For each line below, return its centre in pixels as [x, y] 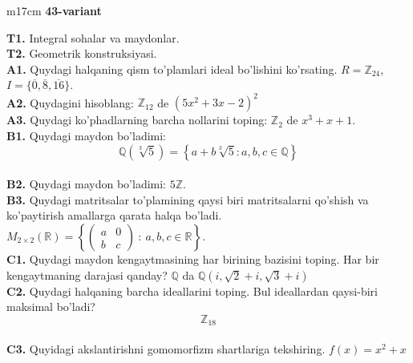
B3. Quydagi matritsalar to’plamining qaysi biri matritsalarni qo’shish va [188, 199]
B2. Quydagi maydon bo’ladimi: [87, 184]
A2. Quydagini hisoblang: [70, 102]
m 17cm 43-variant [54, 10]
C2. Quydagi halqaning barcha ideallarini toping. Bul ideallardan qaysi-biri [192, 290]
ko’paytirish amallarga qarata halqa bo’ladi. [114, 215]
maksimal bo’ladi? [51, 307]
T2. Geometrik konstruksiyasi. [82, 53]
